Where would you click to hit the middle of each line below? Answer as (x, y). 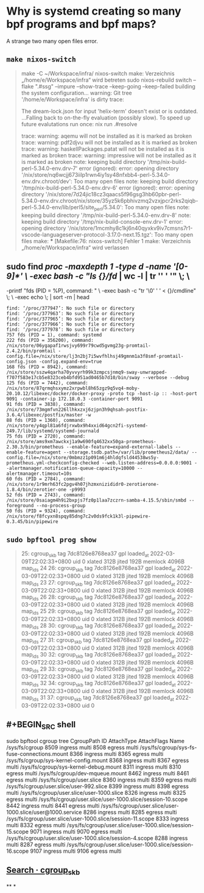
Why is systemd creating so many (94, 11)
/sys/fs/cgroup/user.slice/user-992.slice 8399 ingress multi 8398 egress (97, 786)
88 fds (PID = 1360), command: (46, 421)
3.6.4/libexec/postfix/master (45, 415)
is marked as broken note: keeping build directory (83, 162)
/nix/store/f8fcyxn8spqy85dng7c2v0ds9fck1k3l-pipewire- (79, 516)
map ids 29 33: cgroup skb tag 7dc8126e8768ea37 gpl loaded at (98, 670)
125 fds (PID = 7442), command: (47, 383)
